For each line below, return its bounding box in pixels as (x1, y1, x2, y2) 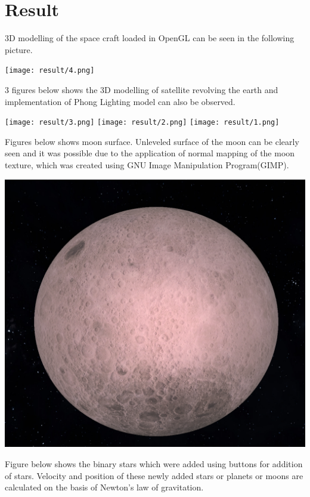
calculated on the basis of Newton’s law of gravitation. (5, 481, 204, 493)
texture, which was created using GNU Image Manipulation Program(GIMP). (5, 159, 289, 171)
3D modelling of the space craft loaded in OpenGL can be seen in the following (5, 32, 294, 44)
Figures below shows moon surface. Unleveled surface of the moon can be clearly (5, 135, 299, 147)
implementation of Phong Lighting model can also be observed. (5, 95, 235, 107)
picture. (5, 43, 33, 55)
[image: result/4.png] (5, 66, 95, 75)
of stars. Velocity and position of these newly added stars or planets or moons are (5, 469, 303, 481)
